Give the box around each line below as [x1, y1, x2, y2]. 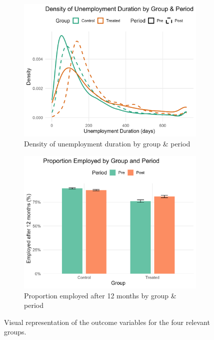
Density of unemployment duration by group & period [24, 138, 190, 148]
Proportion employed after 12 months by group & [24, 290, 176, 300]
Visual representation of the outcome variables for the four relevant [4, 316, 210, 327]
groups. [4, 326, 26, 337]
